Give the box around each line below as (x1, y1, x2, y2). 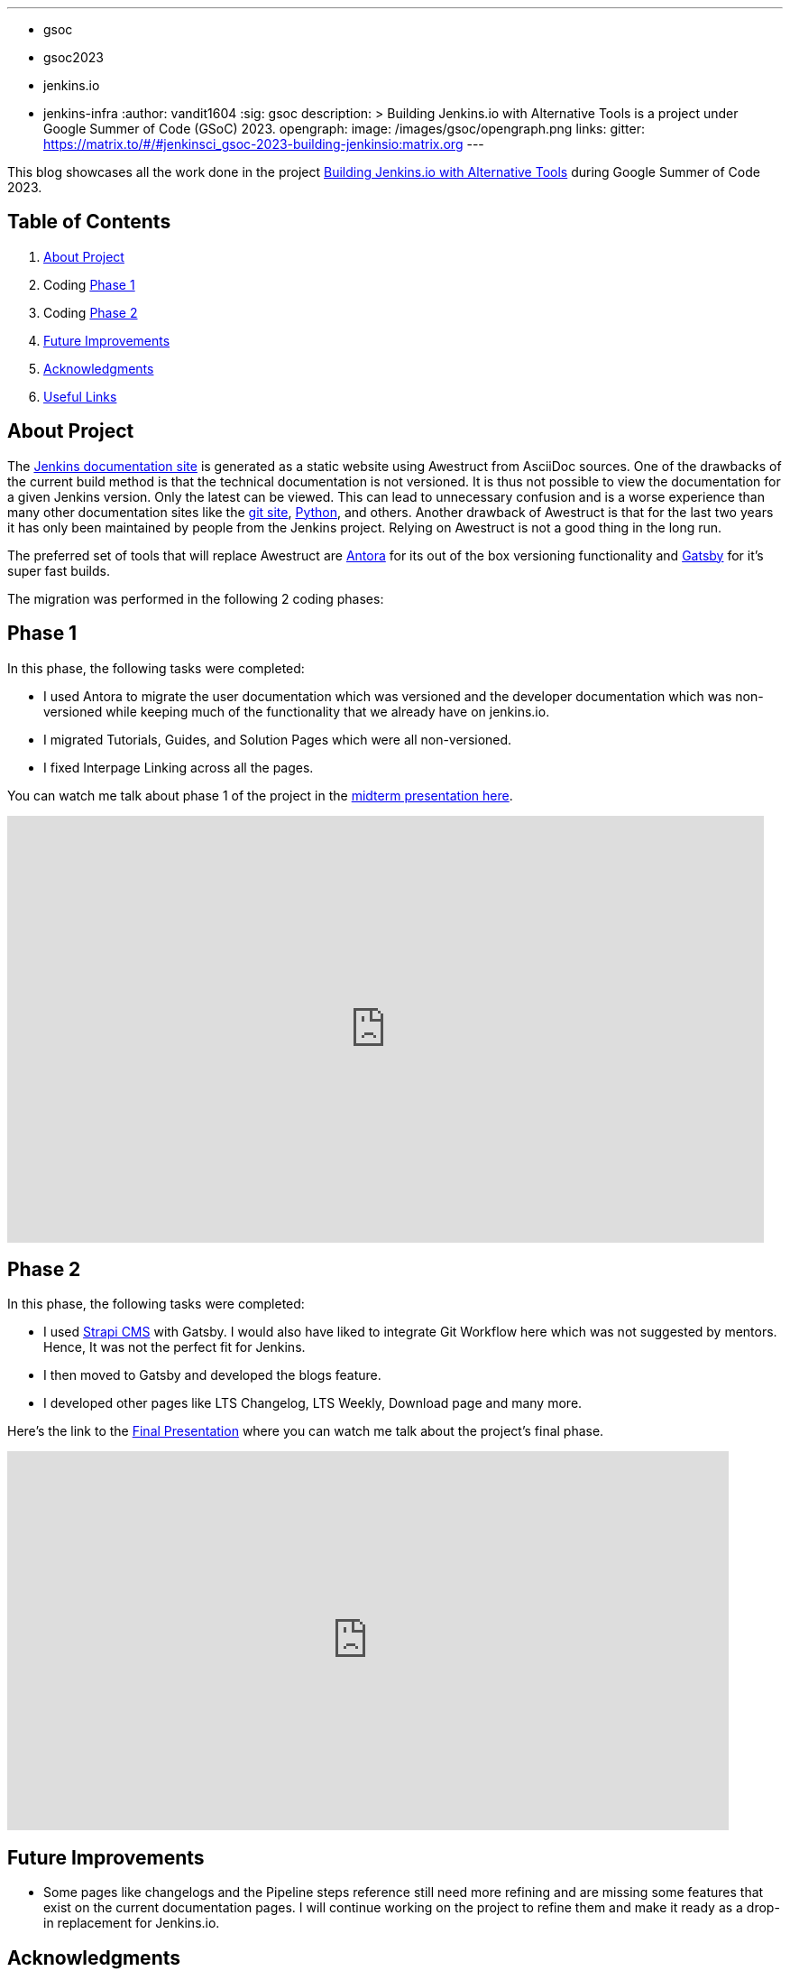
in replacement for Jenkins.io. (43, 1915, 220, 1931)
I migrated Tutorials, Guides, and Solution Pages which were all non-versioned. (43, 731, 512, 747)
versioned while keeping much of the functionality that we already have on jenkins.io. (43, 703, 550, 719)
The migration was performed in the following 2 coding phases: (7, 590, 384, 606)
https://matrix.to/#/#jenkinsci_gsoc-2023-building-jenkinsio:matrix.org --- (43, 136, 484, 152)
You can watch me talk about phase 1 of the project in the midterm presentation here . (7, 787, 513, 803)
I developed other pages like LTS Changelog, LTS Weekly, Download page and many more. (43, 1395, 583, 1411)
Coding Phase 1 (43, 276, 135, 292)
